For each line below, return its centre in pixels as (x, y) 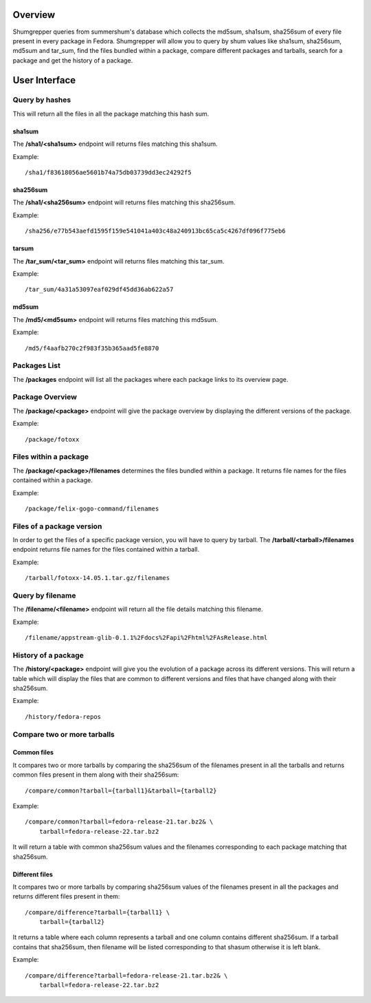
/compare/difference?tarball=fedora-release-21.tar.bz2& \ (126, 975)
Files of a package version (57, 526)
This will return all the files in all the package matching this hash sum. (111, 114)
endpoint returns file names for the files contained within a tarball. (106, 550)
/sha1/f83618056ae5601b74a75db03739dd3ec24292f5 (108, 173)
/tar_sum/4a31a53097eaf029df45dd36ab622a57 (99, 290)
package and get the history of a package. (73, 60)
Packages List (37, 366)
